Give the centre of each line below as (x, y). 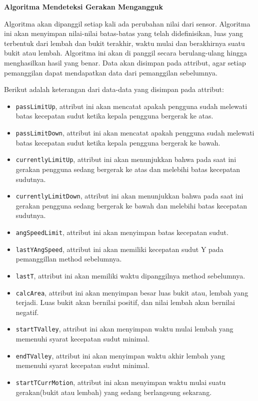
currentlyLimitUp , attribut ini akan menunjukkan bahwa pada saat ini (126, 159)
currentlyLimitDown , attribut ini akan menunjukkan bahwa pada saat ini (129, 196)
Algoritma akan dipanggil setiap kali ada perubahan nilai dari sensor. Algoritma (127, 23)
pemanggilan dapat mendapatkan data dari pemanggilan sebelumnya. (111, 72)
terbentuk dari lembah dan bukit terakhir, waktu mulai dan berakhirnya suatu (124, 43)
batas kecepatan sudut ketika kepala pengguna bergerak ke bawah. (118, 142)
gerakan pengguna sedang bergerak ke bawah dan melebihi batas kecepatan (131, 205)
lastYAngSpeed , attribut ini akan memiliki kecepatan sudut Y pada (119, 249)
